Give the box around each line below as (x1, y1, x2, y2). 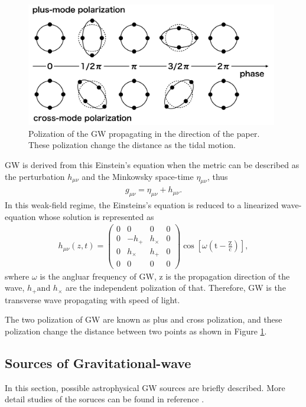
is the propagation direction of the (165, 270, 290, 282)
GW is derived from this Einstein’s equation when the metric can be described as (5, 158, 300, 170)
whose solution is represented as (38, 210, 154, 222)
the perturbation (5, 170, 65, 182)
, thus (207, 170, 228, 182)
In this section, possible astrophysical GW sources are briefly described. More (5, 381, 285, 393)
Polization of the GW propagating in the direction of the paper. (28, 127, 260, 139)
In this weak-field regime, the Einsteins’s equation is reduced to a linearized (5, 199, 279, 211)
